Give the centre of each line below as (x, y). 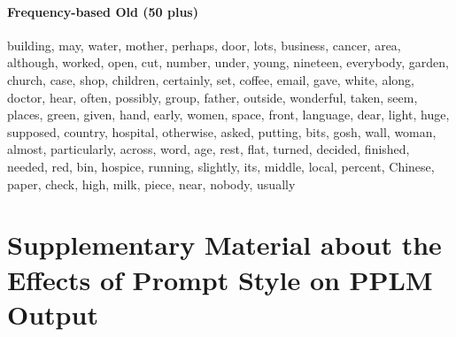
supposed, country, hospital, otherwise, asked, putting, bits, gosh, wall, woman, (222, 131)
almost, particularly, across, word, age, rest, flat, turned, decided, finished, (209, 149)
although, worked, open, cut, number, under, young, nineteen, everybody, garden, (228, 62)
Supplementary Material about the (224, 245)
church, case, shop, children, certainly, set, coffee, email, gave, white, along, (211, 79)
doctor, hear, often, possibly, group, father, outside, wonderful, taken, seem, (213, 97)
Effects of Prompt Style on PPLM (220, 279)
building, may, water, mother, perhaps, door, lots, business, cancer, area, (204, 45)
